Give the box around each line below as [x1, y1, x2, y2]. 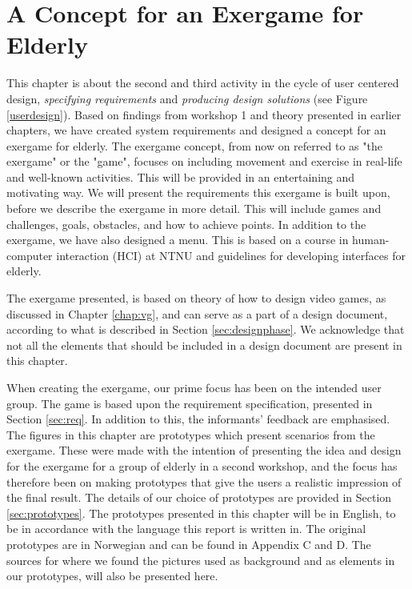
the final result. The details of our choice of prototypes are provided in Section [6, 489, 392, 506]
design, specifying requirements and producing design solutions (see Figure [6, 90, 368, 106]
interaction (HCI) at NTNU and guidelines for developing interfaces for [56, 246, 406, 263]
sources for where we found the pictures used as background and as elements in [6, 551, 395, 568]
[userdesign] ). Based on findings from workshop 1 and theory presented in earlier [6, 106, 402, 122]
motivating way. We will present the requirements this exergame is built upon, [6, 184, 390, 201]
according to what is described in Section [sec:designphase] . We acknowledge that [6, 321, 405, 338]
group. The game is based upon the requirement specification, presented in [6, 395, 373, 411]
